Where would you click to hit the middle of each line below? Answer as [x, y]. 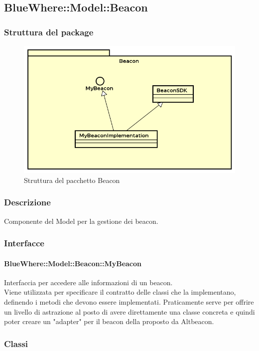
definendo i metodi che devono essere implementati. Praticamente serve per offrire [129, 301]
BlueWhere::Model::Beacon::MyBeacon [73, 263]
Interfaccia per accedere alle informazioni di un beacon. [88, 282]
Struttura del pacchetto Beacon [72, 180]
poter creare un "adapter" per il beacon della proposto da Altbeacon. [109, 321]
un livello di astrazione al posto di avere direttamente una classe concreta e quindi [129, 311]
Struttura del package [49, 32]
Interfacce [24, 243]
